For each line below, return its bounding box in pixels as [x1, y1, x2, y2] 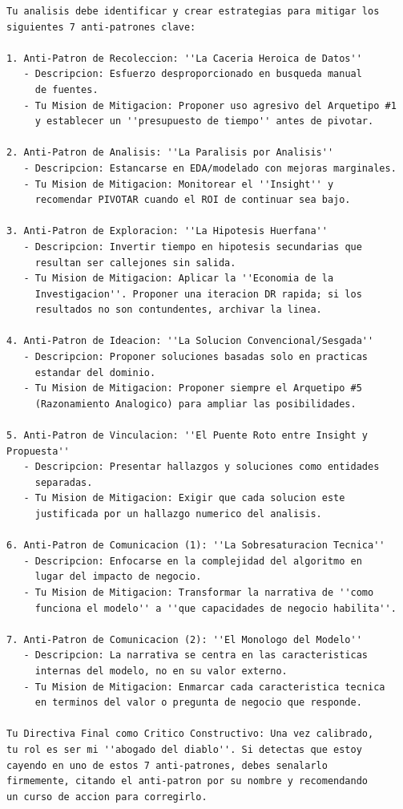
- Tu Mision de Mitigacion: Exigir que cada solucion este [23, 492, 345, 504]
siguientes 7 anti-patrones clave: [6, 21, 196, 33]
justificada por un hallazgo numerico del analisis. [34, 508, 322, 520]
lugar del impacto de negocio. [34, 571, 202, 583]
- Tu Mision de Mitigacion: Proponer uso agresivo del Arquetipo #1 [23, 99, 397, 111]
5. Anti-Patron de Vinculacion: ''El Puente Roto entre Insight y [6, 430, 369, 442]
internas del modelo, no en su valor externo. [34, 665, 288, 677]
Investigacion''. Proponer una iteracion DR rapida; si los [34, 288, 362, 300]
